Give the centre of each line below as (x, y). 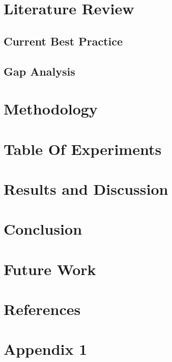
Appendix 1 (46, 349)
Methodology (51, 109)
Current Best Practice (63, 41)
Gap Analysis (39, 71)
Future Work (50, 269)
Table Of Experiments (83, 149)
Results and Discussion (86, 188)
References (42, 309)
